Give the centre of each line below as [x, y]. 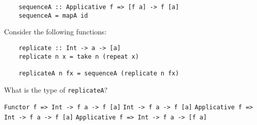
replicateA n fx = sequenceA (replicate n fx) [99, 73]
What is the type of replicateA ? [56, 89]
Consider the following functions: [55, 32]
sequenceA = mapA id [53, 15]
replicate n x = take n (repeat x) [79, 56]
